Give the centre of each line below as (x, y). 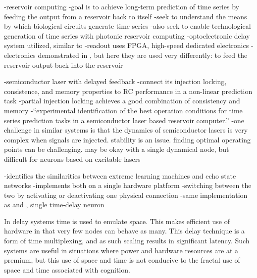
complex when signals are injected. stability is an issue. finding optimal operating (127, 139)
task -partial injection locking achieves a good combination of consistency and (122, 101)
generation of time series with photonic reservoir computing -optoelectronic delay (127, 35)
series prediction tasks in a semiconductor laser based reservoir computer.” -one (124, 120)
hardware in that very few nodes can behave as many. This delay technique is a (125, 231)
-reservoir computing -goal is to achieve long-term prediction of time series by (122, 6)
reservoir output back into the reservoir (64, 65)
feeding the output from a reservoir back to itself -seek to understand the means (126, 16)
